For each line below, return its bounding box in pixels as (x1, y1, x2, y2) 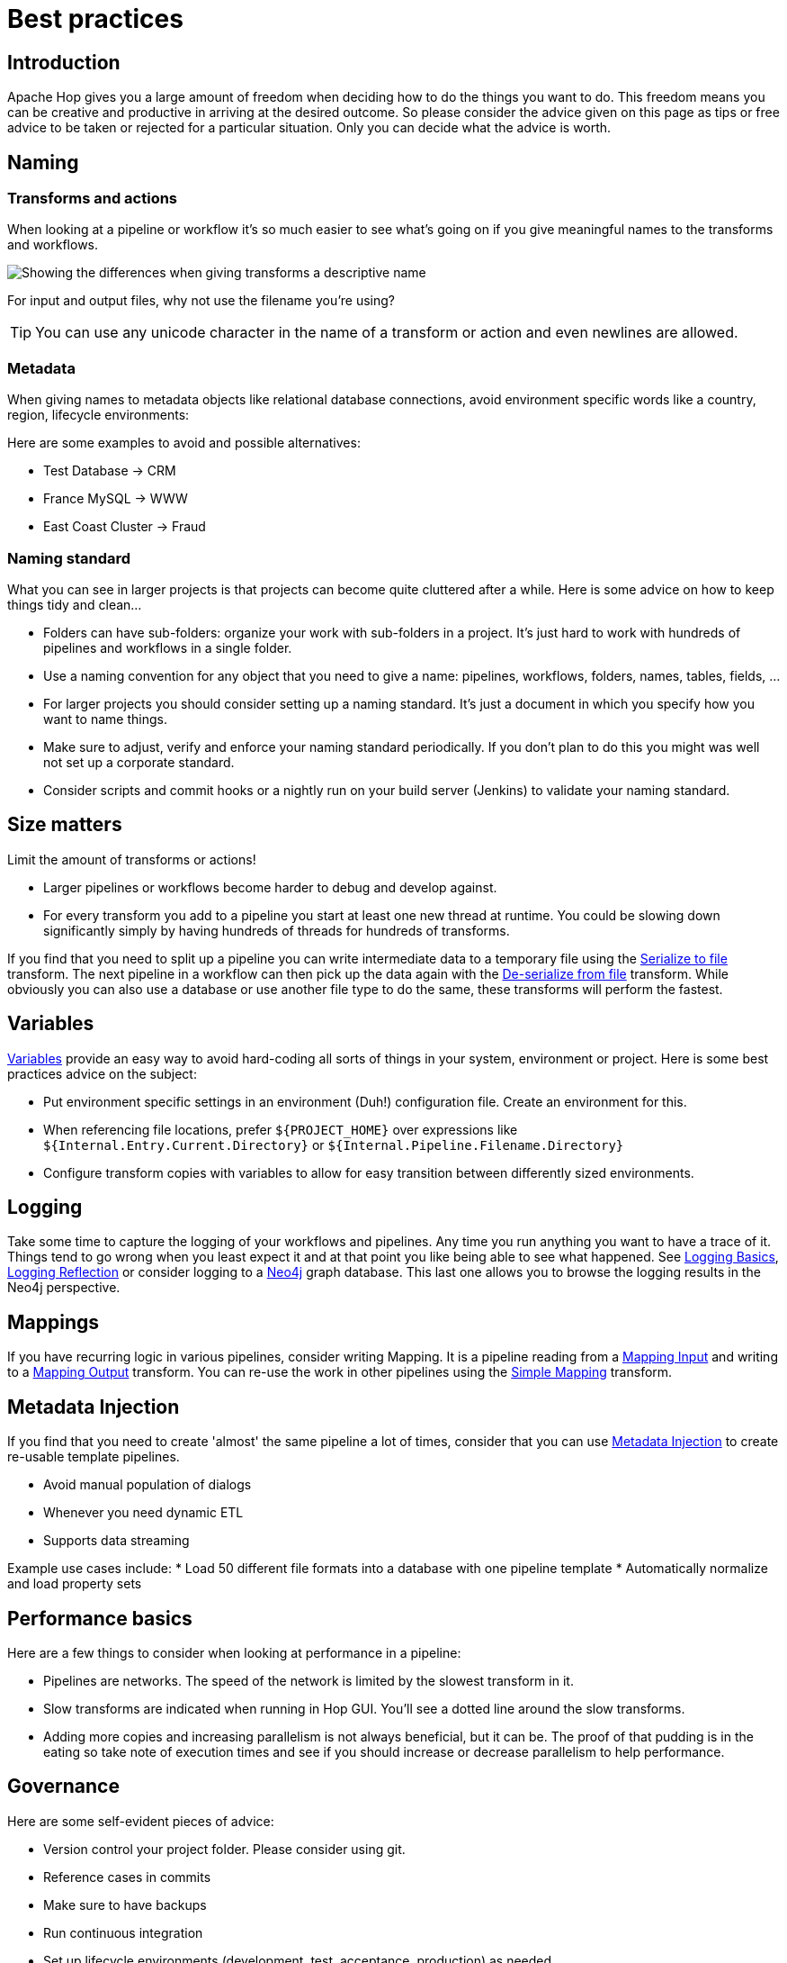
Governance (7, 1775, 120, 1798)
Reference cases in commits (43, 1868, 211, 1885)
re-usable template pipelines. (7, 1449, 180, 1465)
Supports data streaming (43, 1533, 190, 1549)
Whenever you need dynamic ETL (43, 1505, 244, 1521)
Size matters (7, 813, 122, 837)
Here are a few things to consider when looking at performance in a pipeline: (7, 1644, 461, 1660)
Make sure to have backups (43, 1896, 207, 1913)
